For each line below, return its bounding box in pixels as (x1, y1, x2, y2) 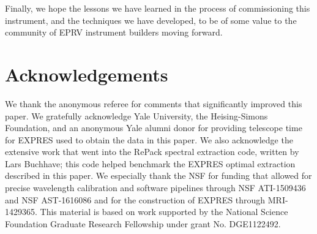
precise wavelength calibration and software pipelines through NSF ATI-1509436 (5, 181, 306, 194)
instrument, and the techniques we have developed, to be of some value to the (5, 13, 297, 26)
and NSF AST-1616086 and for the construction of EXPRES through (5, 193, 266, 206)
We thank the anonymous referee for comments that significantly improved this (5, 97, 302, 110)
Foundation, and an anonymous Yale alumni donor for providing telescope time (5, 121, 302, 134)
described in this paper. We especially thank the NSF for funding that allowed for (5, 169, 312, 182)
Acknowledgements (5, 61, 168, 86)
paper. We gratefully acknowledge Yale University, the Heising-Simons (5, 109, 268, 122)
